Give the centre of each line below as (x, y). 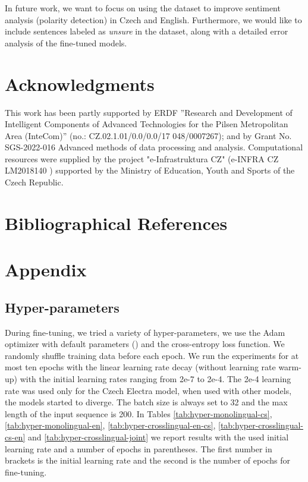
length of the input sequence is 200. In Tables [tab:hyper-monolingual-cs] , (139, 413)
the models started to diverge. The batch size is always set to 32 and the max (146, 402)
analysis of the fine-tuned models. (66, 42)
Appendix (46, 270)
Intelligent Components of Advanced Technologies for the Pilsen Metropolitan (147, 124)
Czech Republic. (34, 182)
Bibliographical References (116, 223)
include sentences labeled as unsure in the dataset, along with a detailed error (147, 31)
